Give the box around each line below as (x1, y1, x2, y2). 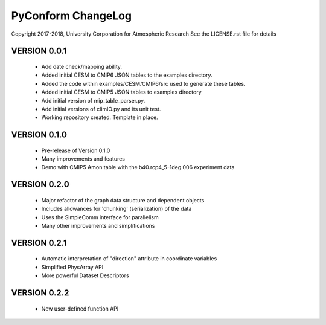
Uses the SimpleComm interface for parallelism (41, 213, 159, 220)
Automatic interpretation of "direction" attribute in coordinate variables (41, 255, 217, 262)
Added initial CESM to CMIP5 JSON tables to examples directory (41, 88, 202, 96)
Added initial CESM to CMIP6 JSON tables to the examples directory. (41, 71, 213, 79)
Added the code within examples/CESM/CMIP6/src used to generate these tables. (41, 80, 246, 87)
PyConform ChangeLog (11, 9, 132, 22)
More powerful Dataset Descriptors (41, 272, 129, 279)
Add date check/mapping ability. (41, 63, 123, 70)
